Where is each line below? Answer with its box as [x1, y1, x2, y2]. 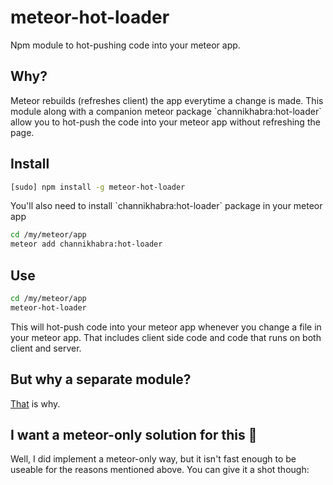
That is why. [10, 397, 61, 410]
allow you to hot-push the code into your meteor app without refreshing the [10, 116, 321, 128]
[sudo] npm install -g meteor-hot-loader [10, 182, 186, 192]
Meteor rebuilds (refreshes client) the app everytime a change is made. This [10, 94, 324, 106]
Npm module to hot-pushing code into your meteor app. [10, 39, 241, 51]
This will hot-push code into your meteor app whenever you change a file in [10, 321, 322, 333]
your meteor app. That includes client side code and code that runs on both [10, 331, 322, 343]
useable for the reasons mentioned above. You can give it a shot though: [10, 464, 310, 476]
